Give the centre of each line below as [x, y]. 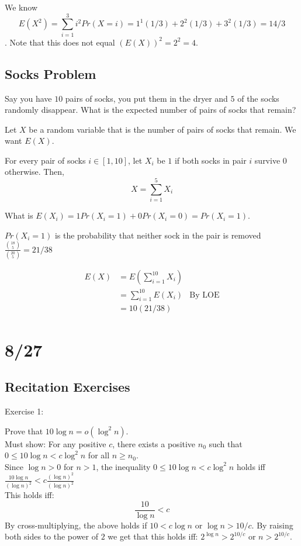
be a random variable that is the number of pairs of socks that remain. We [162, 129]
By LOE [205, 295]
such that [226, 443]
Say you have [28, 98]
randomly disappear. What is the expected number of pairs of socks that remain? [150, 110]
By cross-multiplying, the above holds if [76, 525]
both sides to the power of [52, 536]
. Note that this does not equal [60, 42]
